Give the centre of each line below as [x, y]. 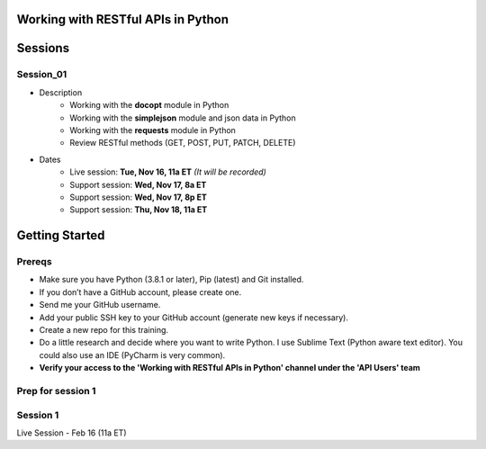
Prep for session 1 [56, 391]
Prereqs [35, 262]
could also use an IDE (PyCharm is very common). [132, 355]
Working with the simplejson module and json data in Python [183, 118]
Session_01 [42, 75]
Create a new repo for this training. [104, 330]
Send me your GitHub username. [100, 305]
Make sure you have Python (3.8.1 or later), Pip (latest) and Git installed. [171, 280]
